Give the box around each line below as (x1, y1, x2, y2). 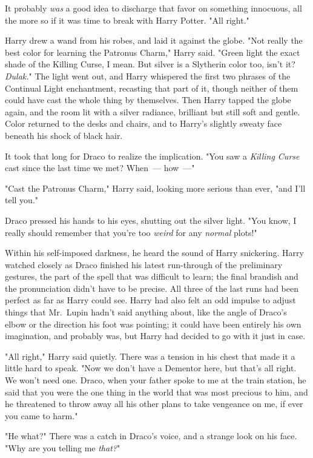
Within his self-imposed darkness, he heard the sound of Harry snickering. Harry (5, 246, 304, 259)
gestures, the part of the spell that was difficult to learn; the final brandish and (5, 270, 298, 283)
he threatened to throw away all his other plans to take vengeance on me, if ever (5, 397, 303, 410)
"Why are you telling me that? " (5, 442, 120, 454)
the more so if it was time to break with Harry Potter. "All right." (5, 13, 249, 26)
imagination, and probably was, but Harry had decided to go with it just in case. (5, 329, 306, 342)
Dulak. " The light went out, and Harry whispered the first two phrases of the (5, 69, 291, 82)
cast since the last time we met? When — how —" (5, 161, 195, 174)
